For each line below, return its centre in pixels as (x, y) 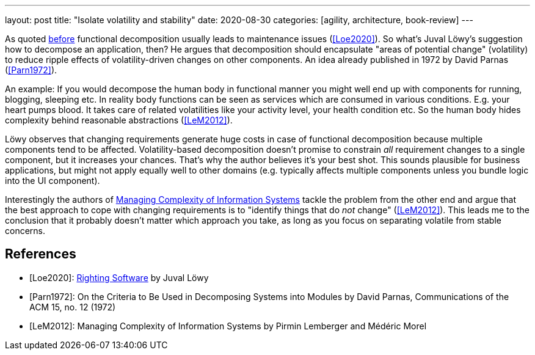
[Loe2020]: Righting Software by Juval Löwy (119, 277)
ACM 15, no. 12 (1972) (73, 307)
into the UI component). (53, 181)
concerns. (25, 231)
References (41, 254)
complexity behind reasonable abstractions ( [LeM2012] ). (119, 120)
